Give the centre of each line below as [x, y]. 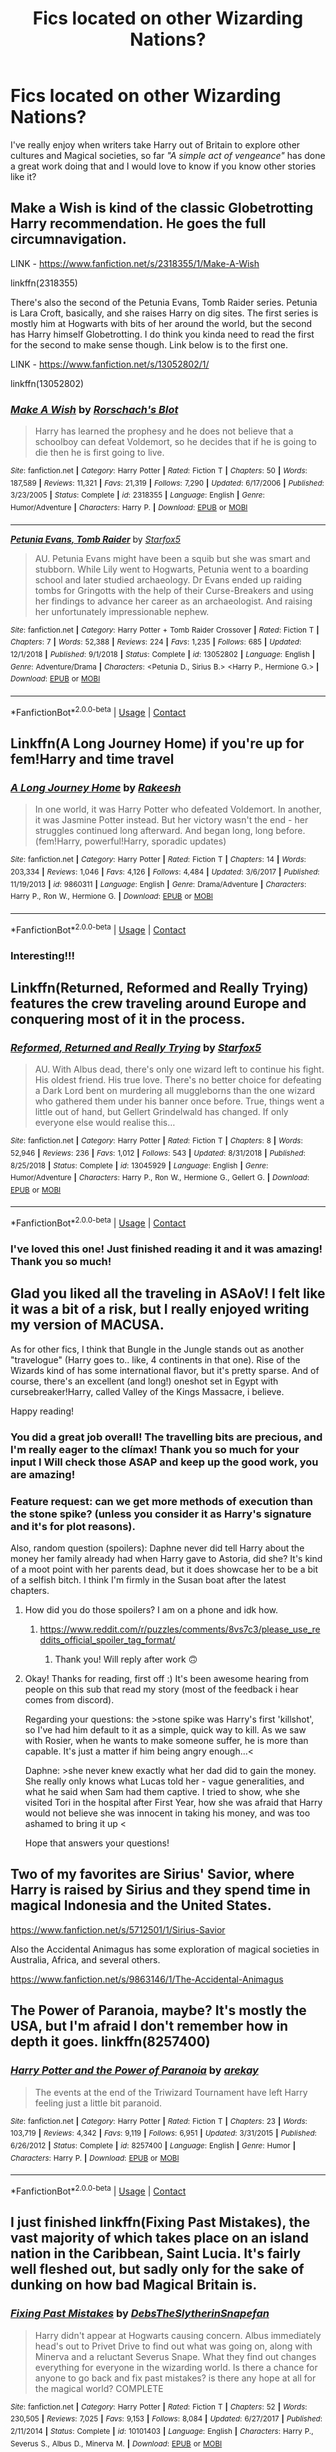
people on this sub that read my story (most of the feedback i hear [161, 1689]
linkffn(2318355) [44, 283]
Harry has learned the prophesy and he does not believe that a [164, 431]
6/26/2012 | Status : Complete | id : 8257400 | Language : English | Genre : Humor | [153, 2145]
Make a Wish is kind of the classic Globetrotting [162, 208]
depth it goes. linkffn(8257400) [110, 2042]
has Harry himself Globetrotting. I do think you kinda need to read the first [162, 334]
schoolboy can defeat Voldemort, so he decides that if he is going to [175, 442]
